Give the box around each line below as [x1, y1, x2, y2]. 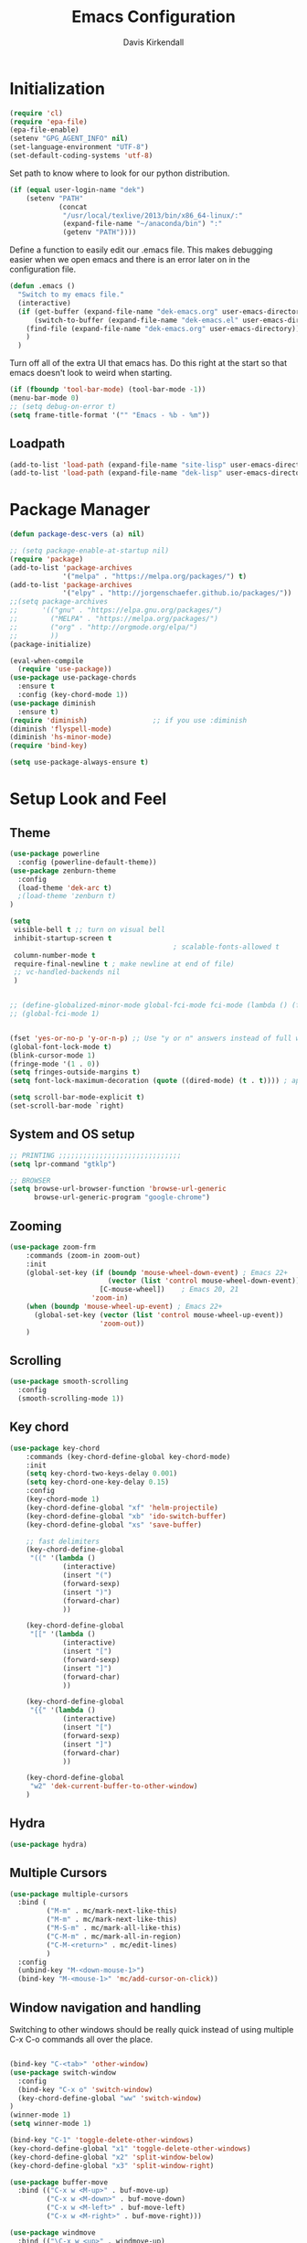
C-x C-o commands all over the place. [9, 2034, 153, 2044]
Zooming [9, 1218, 62, 1234]
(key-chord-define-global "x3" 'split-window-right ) [9, 2161, 215, 2170]
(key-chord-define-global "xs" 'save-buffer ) [26, 1520, 203, 1529]
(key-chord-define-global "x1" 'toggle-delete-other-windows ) [9, 2143, 251, 2153]
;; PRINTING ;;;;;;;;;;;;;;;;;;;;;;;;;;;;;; [9, 1151, 182, 1160]
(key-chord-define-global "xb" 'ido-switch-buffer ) [26, 1511, 227, 1520]
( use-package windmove [9, 2227, 96, 2238]
